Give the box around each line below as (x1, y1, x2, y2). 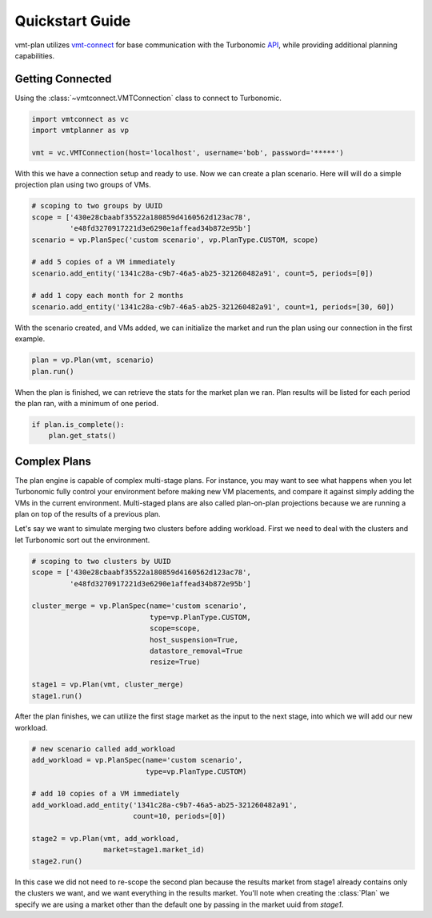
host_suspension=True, (149, 635, 239, 644)
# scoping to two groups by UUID (31, 201, 163, 211)
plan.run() (31, 367, 74, 376)
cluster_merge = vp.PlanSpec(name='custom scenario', (31, 602, 247, 610)
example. (14, 334, 46, 344)
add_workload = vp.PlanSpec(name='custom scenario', (31, 755, 243, 765)
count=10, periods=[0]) (132, 811, 226, 821)
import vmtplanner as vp (31, 126, 130, 135)
